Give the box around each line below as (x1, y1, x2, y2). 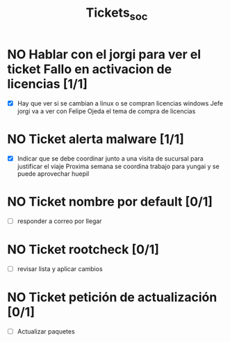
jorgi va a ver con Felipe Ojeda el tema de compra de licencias (17, 106, 196, 115)
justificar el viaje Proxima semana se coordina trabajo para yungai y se (17, 162, 220, 170)
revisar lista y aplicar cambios (17, 264, 103, 272)
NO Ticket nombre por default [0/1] (7, 193, 213, 209)
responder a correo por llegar (17, 217, 102, 225)
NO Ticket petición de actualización (7, 289, 217, 305)
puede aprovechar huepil (17, 169, 90, 178)
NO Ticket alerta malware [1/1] (7, 131, 184, 147)
